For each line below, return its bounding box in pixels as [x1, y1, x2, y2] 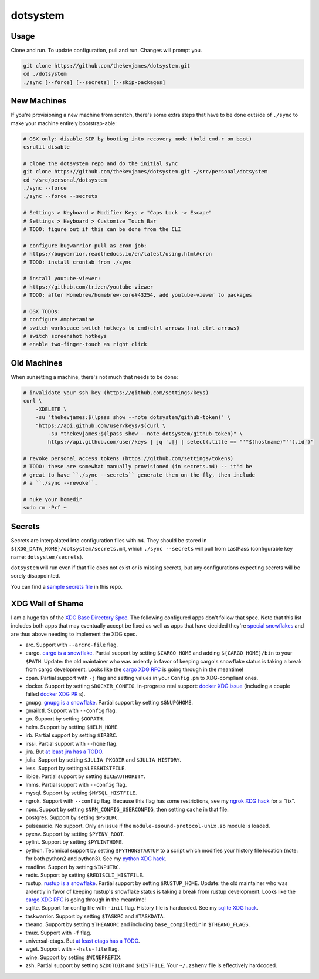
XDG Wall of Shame [11, 598, 84, 608]
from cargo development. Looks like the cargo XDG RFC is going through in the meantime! [25, 666, 243, 673]
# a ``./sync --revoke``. [23, 480, 98, 487]
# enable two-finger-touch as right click [23, 341, 147, 348]
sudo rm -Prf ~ [23, 504, 67, 511]
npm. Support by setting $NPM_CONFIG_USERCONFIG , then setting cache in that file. [25, 806, 229, 813]
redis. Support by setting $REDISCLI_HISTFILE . [25, 871, 144, 879]
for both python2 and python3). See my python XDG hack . [25, 855, 167, 862]
